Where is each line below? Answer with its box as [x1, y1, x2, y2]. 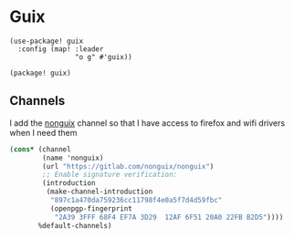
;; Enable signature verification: [42, 171, 178, 180]
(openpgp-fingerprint [49, 203, 132, 213]
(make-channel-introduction [46, 187, 153, 197]
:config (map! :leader [17, 44, 104, 54]
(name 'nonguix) [42, 153, 104, 162]
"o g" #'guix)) [74, 52, 132, 61]
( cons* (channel [9, 144, 71, 154]
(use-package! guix [9, 36, 84, 46]
